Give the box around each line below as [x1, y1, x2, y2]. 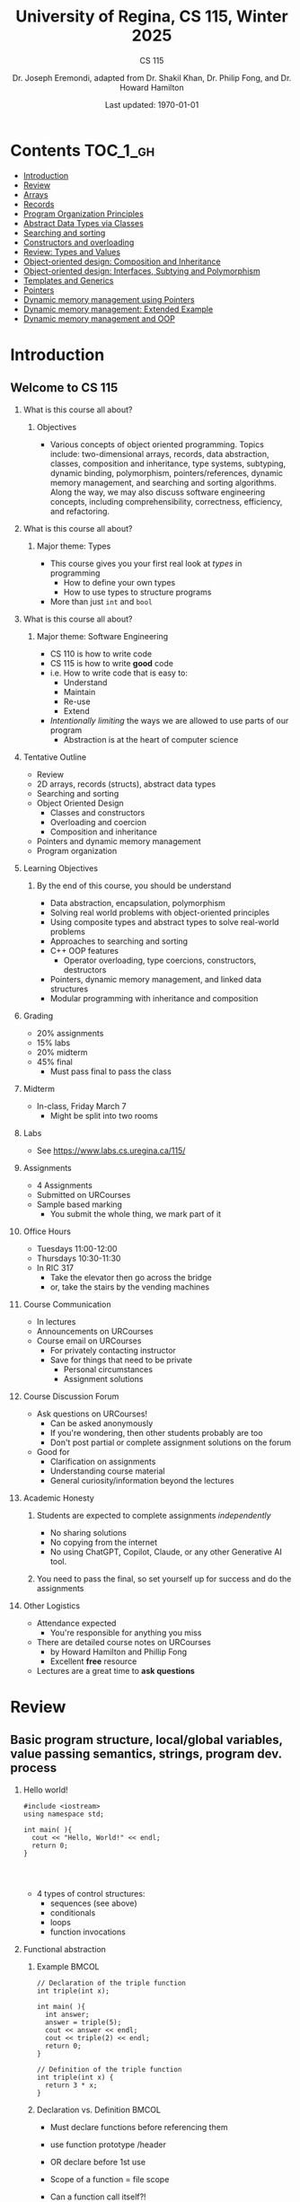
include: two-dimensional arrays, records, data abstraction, [49, 448, 269, 459]
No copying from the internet [49, 1537, 158, 1547]
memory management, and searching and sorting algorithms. [49, 477, 277, 488]
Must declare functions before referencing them [49, 2121, 228, 2132]
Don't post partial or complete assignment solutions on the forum [49, 1437, 291, 1448]
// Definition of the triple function [36, 2065, 182, 2074]
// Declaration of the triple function [36, 1978, 187, 1987]
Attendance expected [36, 1617, 117, 1628]
